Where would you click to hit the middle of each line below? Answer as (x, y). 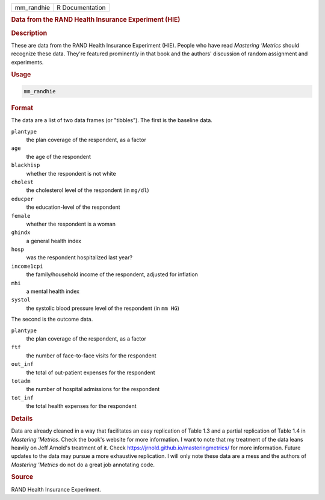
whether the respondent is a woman (71, 224)
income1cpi (27, 266)
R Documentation (81, 8)
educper (23, 199)
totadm (21, 381)
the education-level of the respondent (73, 207)
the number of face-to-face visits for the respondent (91, 356)
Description (29, 33)
